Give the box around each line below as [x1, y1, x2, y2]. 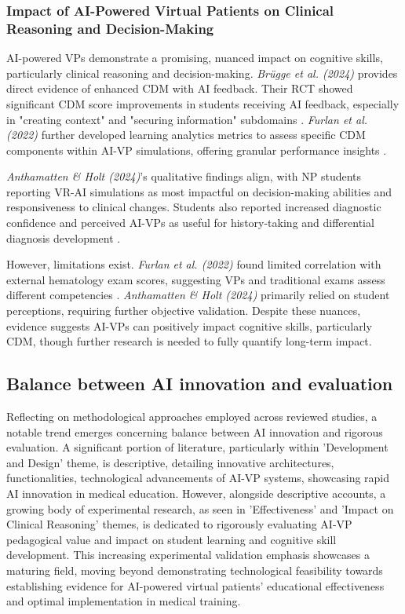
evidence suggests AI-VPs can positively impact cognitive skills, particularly [6, 317, 372, 334]
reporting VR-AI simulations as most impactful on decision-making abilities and [6, 183, 392, 199]
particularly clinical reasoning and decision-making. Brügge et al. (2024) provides [6, 64, 398, 81]
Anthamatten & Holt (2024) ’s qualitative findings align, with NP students [6, 168, 362, 185]
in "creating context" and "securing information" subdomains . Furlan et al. [6, 111, 368, 127]
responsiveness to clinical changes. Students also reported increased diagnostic [6, 199, 381, 215]
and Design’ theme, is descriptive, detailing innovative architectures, [6, 454, 334, 470]
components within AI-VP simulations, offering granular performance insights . [6, 141, 387, 158]
